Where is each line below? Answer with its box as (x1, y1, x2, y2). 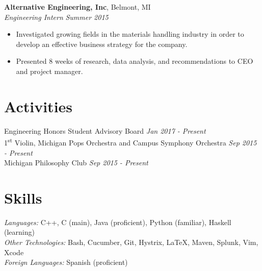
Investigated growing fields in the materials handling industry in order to (16, 29, 244, 39)
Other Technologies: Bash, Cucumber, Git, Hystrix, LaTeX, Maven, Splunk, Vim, (4, 237, 258, 248)
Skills (4, 187, 42, 208)
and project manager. (16, 65, 83, 76)
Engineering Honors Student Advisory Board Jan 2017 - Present (4, 125, 206, 136)
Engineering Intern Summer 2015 (4, 11, 109, 22)
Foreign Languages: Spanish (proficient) (4, 257, 128, 267)
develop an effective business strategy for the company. (16, 38, 188, 49)
